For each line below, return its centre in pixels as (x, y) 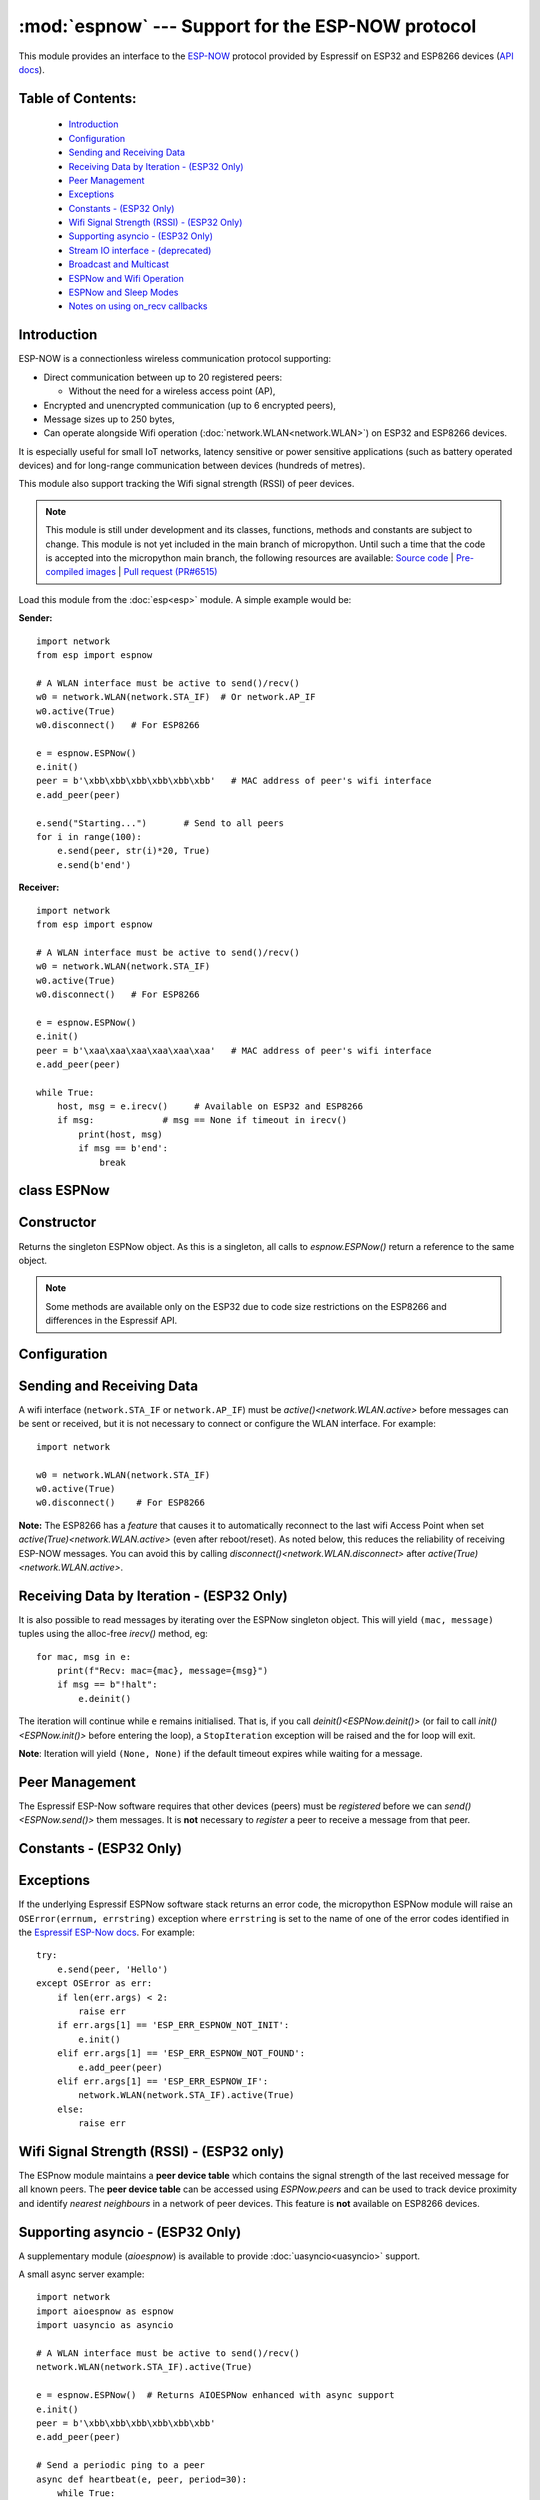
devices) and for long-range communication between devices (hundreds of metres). (192, 466)
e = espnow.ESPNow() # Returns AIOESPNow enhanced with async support (215, 2395)
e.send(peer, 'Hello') (112, 1969)
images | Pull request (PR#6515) (151, 572)
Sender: (35, 618)
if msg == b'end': (123, 1148)
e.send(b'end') (94, 864)
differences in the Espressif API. (111, 1321)
